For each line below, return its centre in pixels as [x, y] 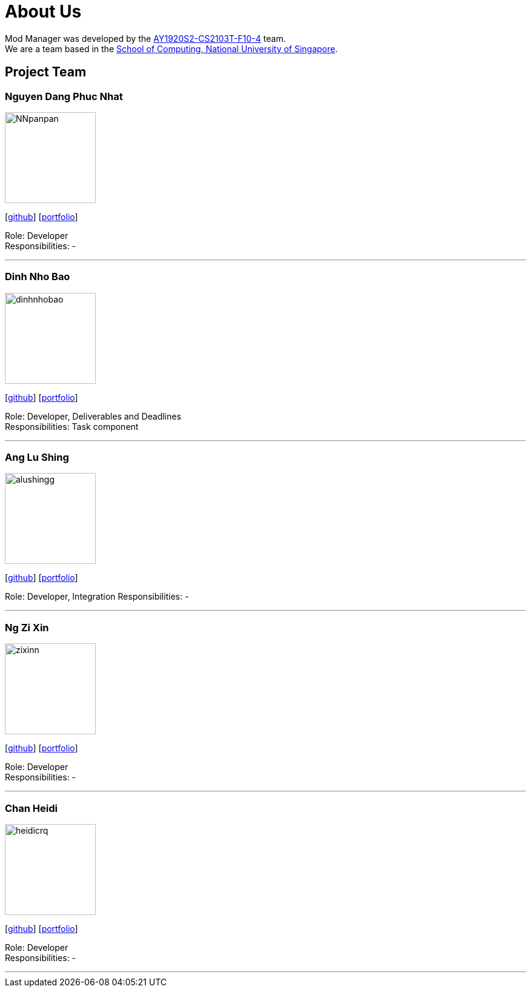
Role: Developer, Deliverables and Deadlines [93, 416]
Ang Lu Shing [37, 457]
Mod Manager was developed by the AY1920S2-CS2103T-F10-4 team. [145, 38]
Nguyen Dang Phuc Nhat [64, 96]
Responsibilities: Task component [72, 426]
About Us [43, 12]
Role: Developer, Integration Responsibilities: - [97, 597]
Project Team [46, 72]
